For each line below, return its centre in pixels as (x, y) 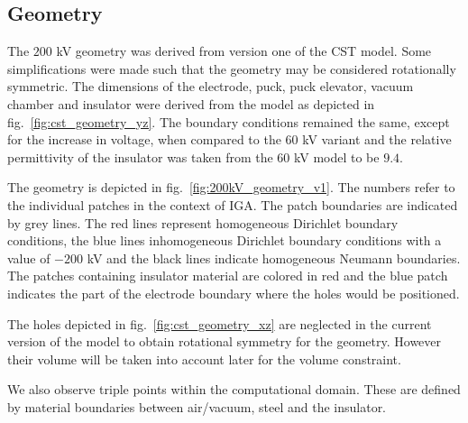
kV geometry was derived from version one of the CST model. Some (244, 51)
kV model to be (337, 156)
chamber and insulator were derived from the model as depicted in (191, 103)
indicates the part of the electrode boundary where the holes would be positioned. (234, 293)
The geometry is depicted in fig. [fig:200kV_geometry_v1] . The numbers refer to (231, 187)
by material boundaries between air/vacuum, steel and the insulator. (197, 406)
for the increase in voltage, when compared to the (144, 139)
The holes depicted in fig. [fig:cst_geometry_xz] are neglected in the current (220, 323)
